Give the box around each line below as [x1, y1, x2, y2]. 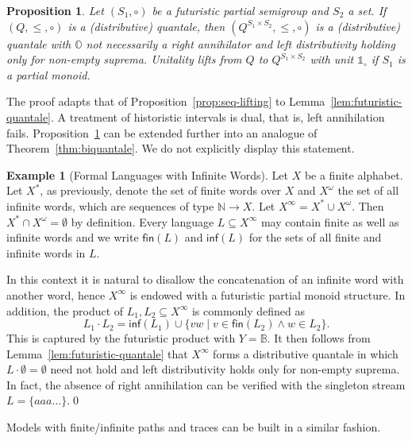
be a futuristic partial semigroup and [152, 2, 329, 18]
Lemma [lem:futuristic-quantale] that [6, 345, 188, 362]
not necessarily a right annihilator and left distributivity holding [86, 35, 395, 52]
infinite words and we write [6, 229, 139, 246]
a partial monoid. [6, 66, 90, 83]
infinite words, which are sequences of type [6, 197, 214, 214]
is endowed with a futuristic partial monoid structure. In [129, 286, 406, 303]
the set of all [337, 182, 399, 199]
